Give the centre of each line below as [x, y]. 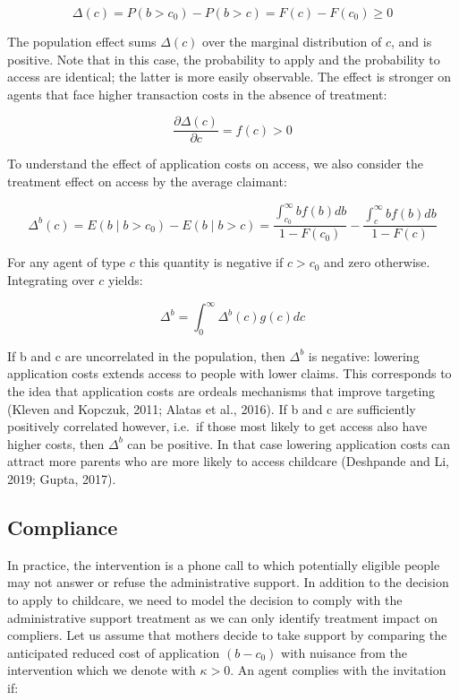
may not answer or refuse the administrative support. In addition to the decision [228, 582]
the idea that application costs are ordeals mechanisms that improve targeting [221, 391]
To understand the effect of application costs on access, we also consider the [215, 164]
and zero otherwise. [377, 262]
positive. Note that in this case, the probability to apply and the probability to [224, 59]
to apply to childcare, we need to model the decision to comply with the [205, 599]
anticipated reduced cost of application [114, 652]
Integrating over [51, 279]
